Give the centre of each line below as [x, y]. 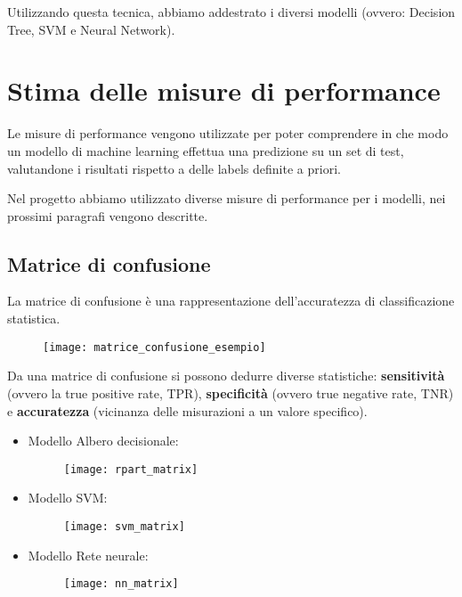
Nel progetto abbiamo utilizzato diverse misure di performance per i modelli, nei [227, 198]
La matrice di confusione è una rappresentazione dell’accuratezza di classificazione [231, 301]
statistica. [34, 319]
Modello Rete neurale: [88, 555]
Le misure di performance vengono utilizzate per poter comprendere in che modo [228, 133]
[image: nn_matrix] [121, 584]
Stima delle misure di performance [224, 90]
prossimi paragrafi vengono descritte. [108, 215]
